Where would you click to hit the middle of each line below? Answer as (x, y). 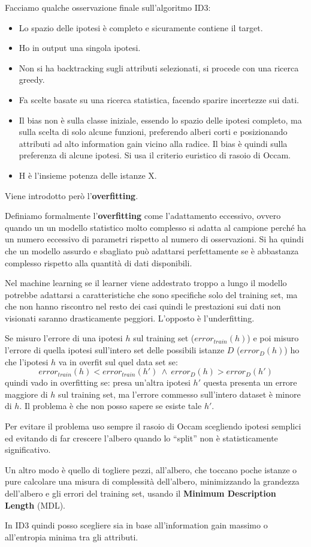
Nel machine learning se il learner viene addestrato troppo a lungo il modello (146, 283)
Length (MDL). (35, 505)
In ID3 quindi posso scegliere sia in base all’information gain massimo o (136, 525)
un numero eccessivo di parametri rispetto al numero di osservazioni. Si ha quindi (154, 239)
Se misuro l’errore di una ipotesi (64, 338)
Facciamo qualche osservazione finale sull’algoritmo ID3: (108, 7)
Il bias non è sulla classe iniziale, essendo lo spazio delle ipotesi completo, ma (160, 120)
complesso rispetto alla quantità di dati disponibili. (99, 262)
